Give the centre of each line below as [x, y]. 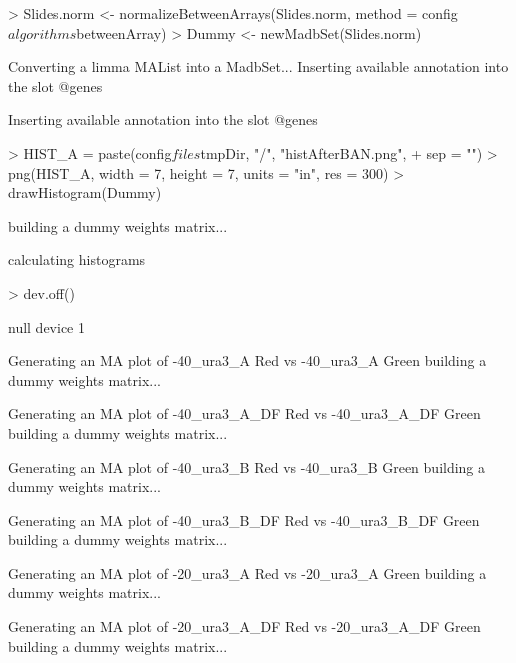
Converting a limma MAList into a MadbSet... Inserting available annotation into [258, 66]
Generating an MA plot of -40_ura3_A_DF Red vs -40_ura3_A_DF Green [244, 413]
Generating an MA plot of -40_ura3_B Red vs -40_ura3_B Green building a [247, 466]
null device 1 [46, 326]
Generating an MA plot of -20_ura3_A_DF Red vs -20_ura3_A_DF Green [244, 626]
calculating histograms [77, 259]
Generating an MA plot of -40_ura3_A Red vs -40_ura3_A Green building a [247, 360]
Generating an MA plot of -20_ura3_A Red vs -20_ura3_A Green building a [247, 572]
